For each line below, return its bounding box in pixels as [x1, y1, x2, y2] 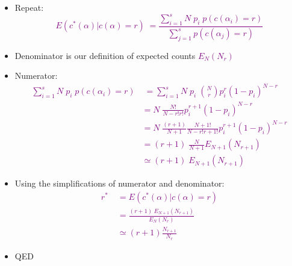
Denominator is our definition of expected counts [14, 49, 196, 61]
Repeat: [14, 1, 44, 13]
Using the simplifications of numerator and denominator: [14, 177, 225, 190]
